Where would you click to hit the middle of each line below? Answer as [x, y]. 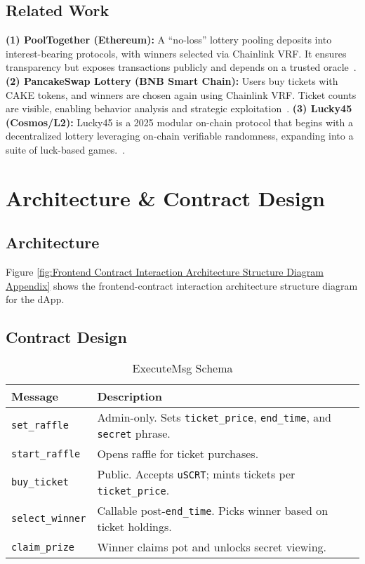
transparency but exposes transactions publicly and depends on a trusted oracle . [181, 67]
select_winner [49, 519]
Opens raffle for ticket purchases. [178, 454]
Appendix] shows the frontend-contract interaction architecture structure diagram [182, 285]
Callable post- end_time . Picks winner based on [213, 511]
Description [130, 396]
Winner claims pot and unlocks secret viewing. [212, 547]
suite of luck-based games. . [66, 149]
